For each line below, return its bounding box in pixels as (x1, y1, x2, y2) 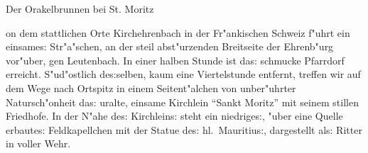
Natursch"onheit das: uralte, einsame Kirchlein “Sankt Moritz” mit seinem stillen (6, 94, 359, 109)
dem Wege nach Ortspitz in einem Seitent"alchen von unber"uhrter (6, 80, 296, 95)
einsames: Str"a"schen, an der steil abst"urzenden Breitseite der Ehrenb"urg (6, 39, 334, 54)
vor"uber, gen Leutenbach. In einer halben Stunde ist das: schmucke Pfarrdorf (6, 52, 345, 67)
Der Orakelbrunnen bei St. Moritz (6, 1, 154, 16)
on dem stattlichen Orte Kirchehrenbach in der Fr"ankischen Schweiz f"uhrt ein (6, 25, 350, 40)
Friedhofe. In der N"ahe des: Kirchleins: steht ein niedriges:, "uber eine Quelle (6, 108, 343, 123)
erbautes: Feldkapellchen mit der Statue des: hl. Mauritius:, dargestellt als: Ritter (6, 122, 362, 137)
